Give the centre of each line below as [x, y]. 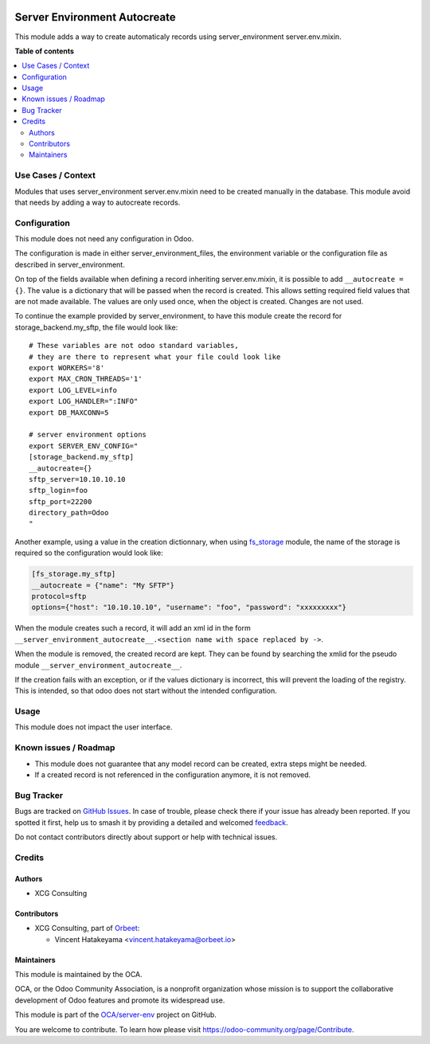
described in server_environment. [70, 264]
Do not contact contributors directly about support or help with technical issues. [146, 837]
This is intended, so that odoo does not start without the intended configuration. [146, 691]
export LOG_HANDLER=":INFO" [84, 401]
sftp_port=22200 [61, 501]
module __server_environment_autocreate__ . [98, 665]
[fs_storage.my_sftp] [74, 574]
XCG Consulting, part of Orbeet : [87, 929]
